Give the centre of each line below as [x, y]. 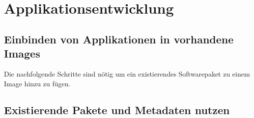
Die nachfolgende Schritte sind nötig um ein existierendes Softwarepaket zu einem [127, 73]
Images [22, 53]
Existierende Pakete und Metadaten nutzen [117, 109]
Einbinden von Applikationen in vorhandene [119, 39]
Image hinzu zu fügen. [37, 83]
